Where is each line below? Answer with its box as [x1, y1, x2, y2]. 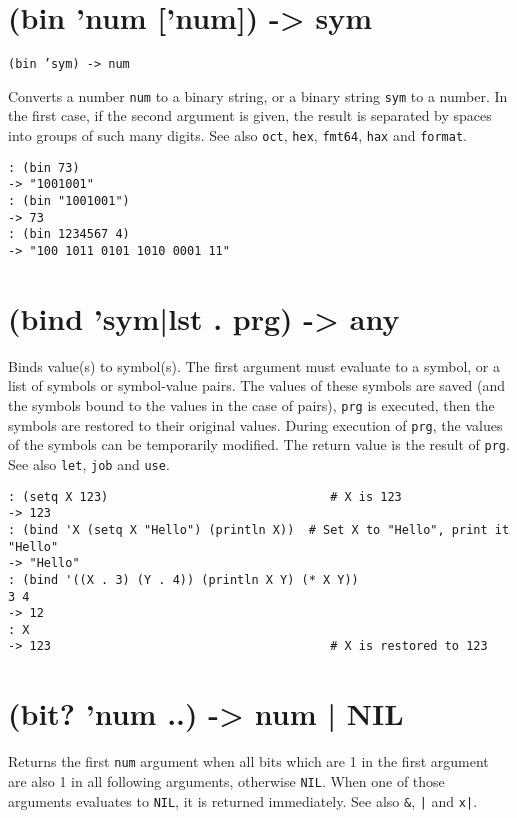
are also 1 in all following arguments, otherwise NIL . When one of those [8, 770, 445, 791]
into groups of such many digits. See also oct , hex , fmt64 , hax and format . [8, 125, 467, 146]
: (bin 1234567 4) [8, 227, 130, 242]
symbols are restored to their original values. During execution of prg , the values [8, 414, 503, 435]
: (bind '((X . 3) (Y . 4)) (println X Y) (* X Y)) [8, 572, 359, 587]
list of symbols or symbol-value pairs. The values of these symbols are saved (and [8, 375, 506, 396]
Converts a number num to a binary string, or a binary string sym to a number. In [8, 85, 508, 106]
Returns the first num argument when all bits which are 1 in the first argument [8, 751, 489, 772]
